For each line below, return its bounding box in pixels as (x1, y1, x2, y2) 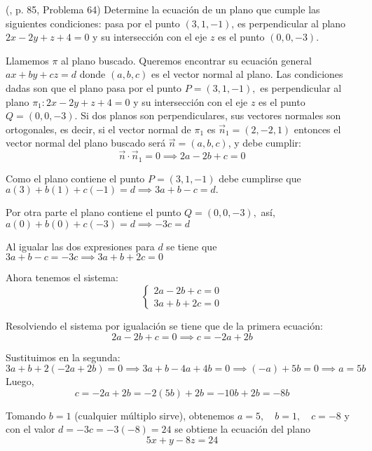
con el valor (6, 422, 55, 436)
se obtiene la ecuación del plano (174, 422, 310, 436)
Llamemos (6, 53, 49, 67)
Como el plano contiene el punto (6, 170, 145, 185)
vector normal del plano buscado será (6, 135, 166, 150)
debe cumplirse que (219, 170, 301, 185)
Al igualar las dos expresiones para (6, 238, 155, 253)
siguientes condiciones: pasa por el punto (6, 15, 180, 30)
